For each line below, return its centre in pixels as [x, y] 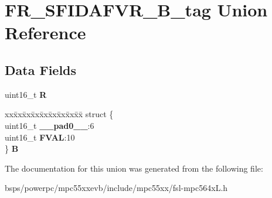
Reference [45, 33]
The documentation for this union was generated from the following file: [134, 168]
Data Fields [41, 69]
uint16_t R [26, 94]
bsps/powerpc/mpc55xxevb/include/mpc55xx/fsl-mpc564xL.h [116, 188]
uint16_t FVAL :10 [40, 137]
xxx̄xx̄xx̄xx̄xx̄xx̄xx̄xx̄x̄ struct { [59, 114]
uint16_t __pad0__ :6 [50, 125]
